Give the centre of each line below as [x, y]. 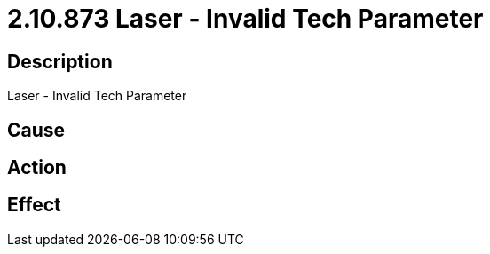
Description [60, 61]
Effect [34, 205]
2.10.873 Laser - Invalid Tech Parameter [245, 19]
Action [37, 168]
